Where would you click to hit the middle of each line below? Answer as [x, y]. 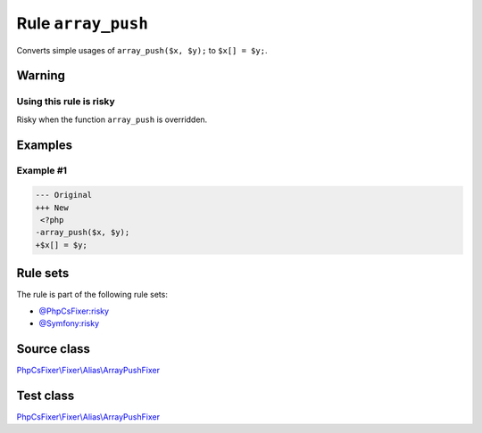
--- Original [64, 195]
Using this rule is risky [66, 102]
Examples [45, 145]
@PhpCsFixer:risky [74, 311]
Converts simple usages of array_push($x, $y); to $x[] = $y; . [142, 50]
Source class [54, 349]
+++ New [52, 208]
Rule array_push [83, 23]
